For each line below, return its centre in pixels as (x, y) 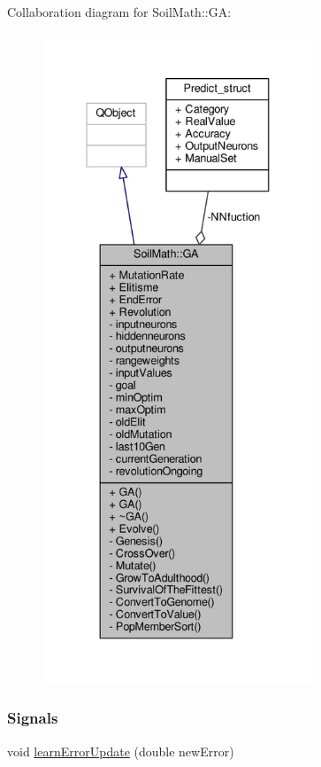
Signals (33, 718)
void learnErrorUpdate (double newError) (121, 751)
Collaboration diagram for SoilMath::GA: (119, 12)
